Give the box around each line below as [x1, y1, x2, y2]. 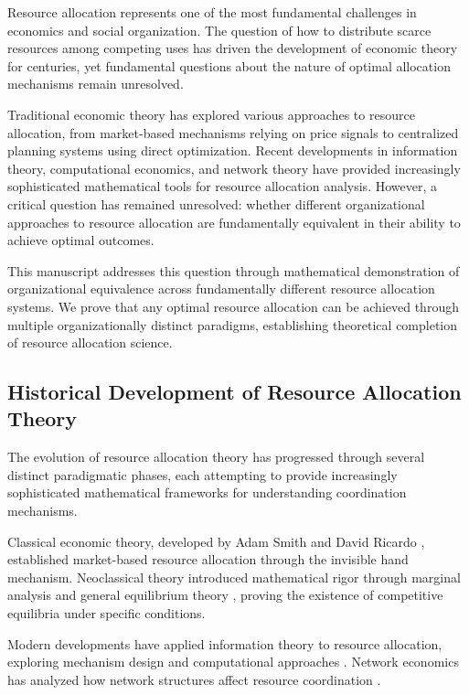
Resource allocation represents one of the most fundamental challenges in [7, 3, 417, 21]
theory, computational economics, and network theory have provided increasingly [7, 158, 461, 177]
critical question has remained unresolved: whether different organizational [7, 194, 425, 213]
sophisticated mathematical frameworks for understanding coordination [7, 483, 407, 502]
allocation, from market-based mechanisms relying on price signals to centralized [7, 123, 459, 142]
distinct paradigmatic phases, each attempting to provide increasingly [7, 465, 398, 484]
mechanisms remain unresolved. [7, 74, 184, 93]
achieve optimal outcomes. [7, 230, 155, 250]
